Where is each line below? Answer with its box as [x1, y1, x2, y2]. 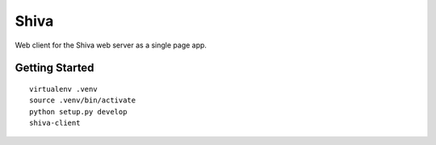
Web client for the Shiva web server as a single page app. [15, 40, 208, 50]
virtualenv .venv [29, 85, 98, 93]
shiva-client [29, 118, 81, 128]
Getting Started [15, 61, 94, 75]
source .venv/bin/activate [29, 96, 136, 105]
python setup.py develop [29, 107, 128, 116]
